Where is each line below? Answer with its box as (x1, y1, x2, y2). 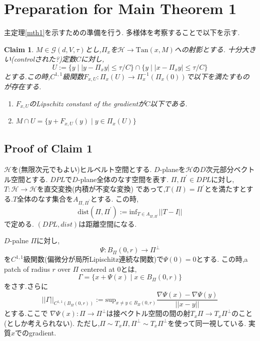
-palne (9, 235, 28, 246)
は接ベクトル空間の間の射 (106, 308, 190, 318)
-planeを (159, 164, 185, 175)
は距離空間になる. (78, 218, 137, 229)
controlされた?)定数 (13, 54, 76, 64)
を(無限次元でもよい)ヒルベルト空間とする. (11, 164, 152, 175)
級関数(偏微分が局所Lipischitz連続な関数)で (23, 254, 163, 264)
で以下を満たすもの (186, 71, 249, 81)
